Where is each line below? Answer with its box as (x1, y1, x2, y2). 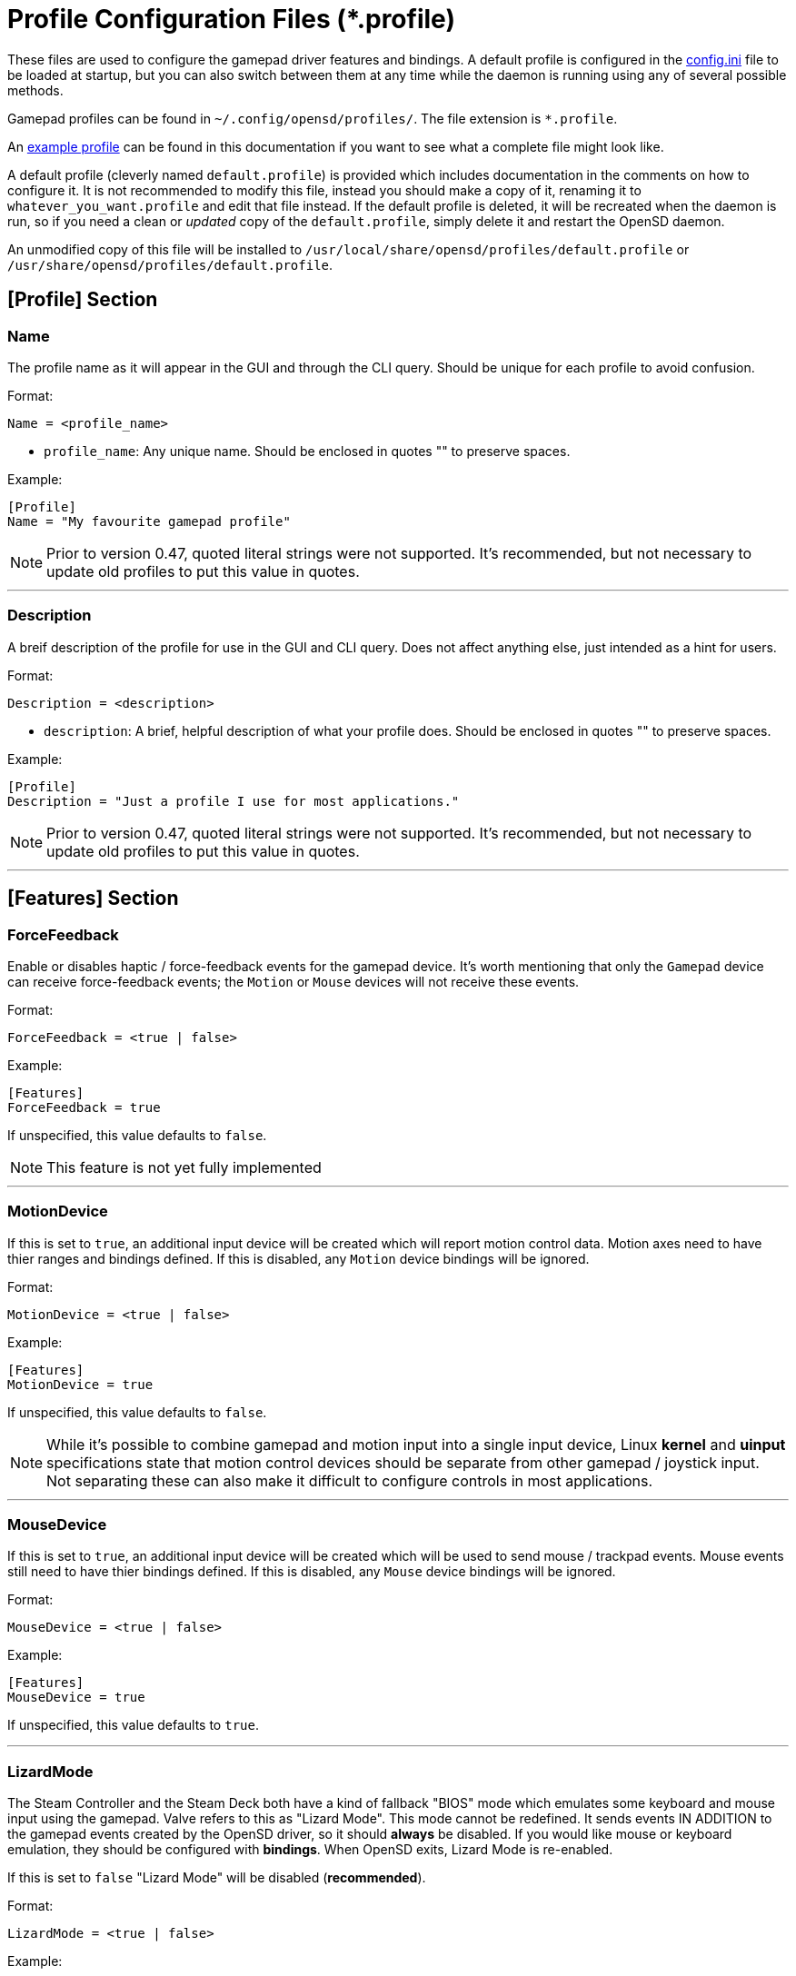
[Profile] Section (7, 288, 158, 312)
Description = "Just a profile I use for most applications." (7, 793, 460, 809)
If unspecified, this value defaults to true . (7, 1717, 259, 1733)
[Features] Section (7, 887, 179, 910)
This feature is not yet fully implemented (46, 1157, 322, 1177)
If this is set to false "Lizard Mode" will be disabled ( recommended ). (7, 1870, 426, 1886)
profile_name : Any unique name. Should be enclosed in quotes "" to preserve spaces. (44, 442, 571, 459)
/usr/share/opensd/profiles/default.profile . (7, 256, 333, 273)
